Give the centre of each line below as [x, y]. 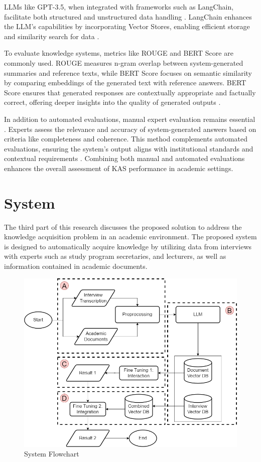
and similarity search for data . [52, 36]
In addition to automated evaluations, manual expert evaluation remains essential [130, 119]
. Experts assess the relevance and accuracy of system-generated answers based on [130, 129]
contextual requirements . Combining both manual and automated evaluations [124, 158]
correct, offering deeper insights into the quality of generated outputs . [112, 102]
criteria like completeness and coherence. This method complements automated [126, 139]
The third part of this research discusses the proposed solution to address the [123, 226]
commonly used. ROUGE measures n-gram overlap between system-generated [124, 62]
